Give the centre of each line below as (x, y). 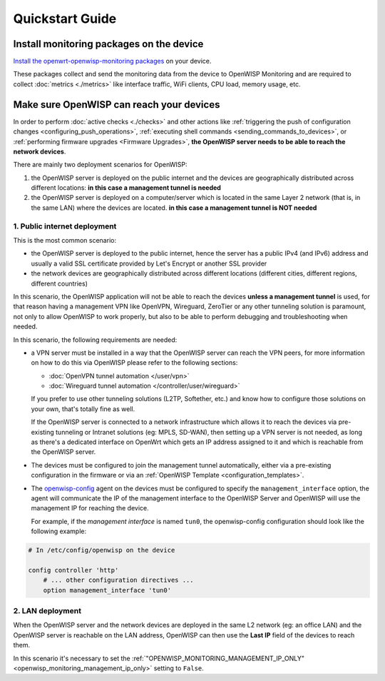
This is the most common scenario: (65, 241)
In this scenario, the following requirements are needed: (95, 340)
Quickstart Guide (65, 19)
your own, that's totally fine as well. (83, 409)
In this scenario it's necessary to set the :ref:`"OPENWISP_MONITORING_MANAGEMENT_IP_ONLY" (159, 658)
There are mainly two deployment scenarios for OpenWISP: (100, 165)
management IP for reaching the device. (90, 508)
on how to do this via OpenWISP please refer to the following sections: (134, 363)
